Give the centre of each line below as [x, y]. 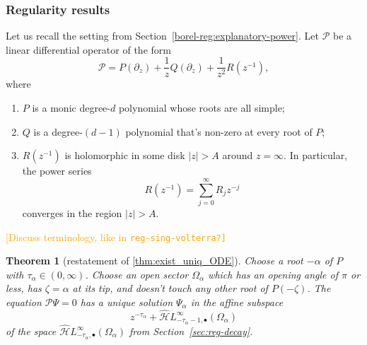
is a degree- [58, 131]
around [238, 155]
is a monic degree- [71, 108]
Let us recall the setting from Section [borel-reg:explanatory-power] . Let [162, 36]
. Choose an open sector [137, 274]
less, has [24, 288]
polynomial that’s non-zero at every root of [219, 131]
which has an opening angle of [273, 274]
